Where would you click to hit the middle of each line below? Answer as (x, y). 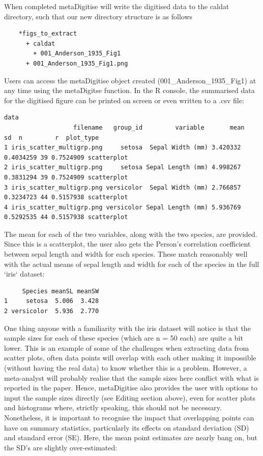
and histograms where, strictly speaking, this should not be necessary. (113, 407)
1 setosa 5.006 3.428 (52, 301)
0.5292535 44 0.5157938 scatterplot (66, 217)
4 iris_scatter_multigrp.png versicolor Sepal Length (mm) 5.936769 (123, 207)
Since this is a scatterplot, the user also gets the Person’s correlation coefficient (127, 244)
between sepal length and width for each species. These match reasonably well (126, 254)
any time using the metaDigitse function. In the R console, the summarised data (129, 90)
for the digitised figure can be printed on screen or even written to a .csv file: (124, 100)
